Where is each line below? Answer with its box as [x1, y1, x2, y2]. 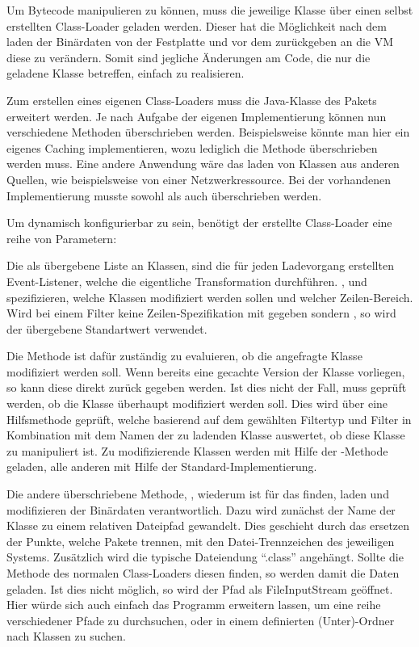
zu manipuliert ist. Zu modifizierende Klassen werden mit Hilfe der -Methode [6, 442, 388, 459]
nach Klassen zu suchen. [6, 628, 126, 645]
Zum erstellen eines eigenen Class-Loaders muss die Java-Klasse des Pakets [6, 91, 377, 108]
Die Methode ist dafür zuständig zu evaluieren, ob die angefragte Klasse [6, 347, 362, 364]
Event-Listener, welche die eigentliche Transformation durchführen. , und [6, 272, 367, 289]
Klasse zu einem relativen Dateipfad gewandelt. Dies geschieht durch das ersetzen [6, 517, 410, 534]
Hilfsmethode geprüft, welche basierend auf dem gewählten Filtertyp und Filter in [6, 410, 412, 427]
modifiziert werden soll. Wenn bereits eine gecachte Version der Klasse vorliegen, [6, 363, 405, 380]
